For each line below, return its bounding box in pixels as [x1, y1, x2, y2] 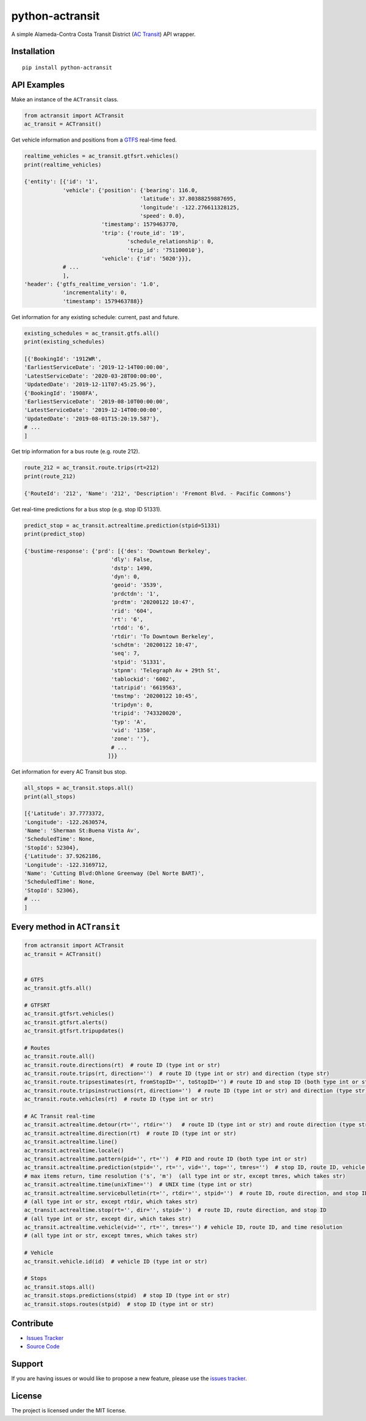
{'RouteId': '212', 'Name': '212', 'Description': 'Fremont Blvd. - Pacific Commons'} [24, 490, 292, 497]
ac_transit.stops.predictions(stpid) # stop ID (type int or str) [24, 1292, 231, 1299]
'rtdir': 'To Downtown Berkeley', [110, 633, 214, 640]
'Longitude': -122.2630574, [24, 818, 108, 826]
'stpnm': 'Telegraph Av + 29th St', [110, 667, 221, 674]
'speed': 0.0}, [140, 212, 185, 219]
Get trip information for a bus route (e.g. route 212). [11, 448, 140, 455]
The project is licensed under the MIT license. [11, 1407, 127, 1414]
